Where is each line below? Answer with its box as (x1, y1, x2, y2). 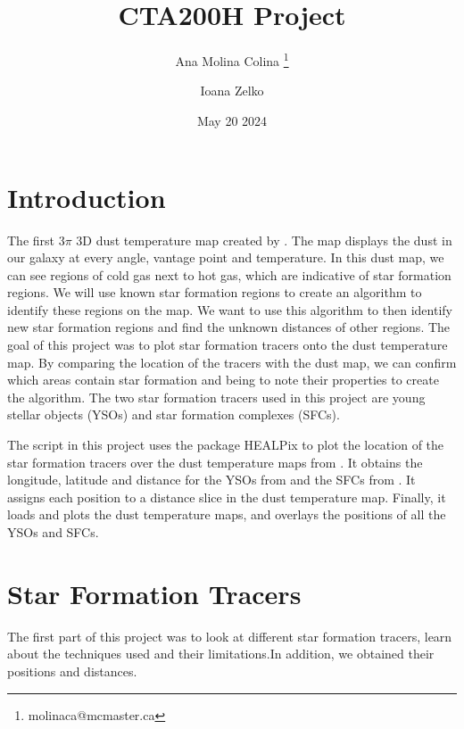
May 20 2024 (196, 111, 268, 129)
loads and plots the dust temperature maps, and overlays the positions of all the (7, 505, 446, 524)
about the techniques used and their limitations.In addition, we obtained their (7, 644, 435, 663)
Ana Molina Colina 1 (175, 49, 289, 70)
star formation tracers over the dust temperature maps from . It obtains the (7, 452, 423, 471)
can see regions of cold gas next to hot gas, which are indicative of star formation (7, 265, 452, 284)
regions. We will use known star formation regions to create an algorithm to (7, 283, 422, 302)
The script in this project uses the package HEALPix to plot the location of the (7, 435, 444, 454)
